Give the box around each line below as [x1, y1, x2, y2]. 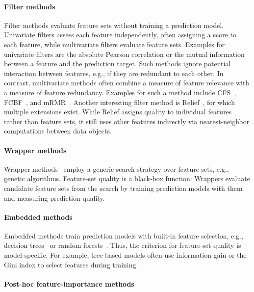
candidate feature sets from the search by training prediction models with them [4, 183, 243, 193]
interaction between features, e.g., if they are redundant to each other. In [4, 68, 224, 78]
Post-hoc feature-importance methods [4, 278, 134, 289]
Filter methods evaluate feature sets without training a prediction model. [4, 20, 224, 30]
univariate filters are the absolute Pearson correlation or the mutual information [4, 49, 245, 59]
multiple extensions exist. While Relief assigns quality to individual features [4, 106, 232, 117]
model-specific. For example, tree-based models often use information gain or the [4, 250, 247, 260]
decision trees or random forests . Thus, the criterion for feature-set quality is [4, 240, 241, 250]
